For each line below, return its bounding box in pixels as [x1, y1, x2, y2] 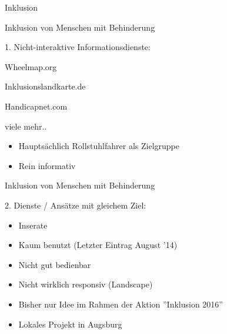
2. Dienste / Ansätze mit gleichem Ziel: [5, 199, 146, 211]
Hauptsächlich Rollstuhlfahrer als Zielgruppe [18, 140, 179, 152]
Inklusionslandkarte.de [5, 80, 86, 92]
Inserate [18, 219, 48, 231]
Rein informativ [18, 159, 76, 171]
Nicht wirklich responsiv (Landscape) [18, 278, 153, 290]
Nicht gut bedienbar [18, 258, 91, 270]
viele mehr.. [5, 120, 47, 132]
